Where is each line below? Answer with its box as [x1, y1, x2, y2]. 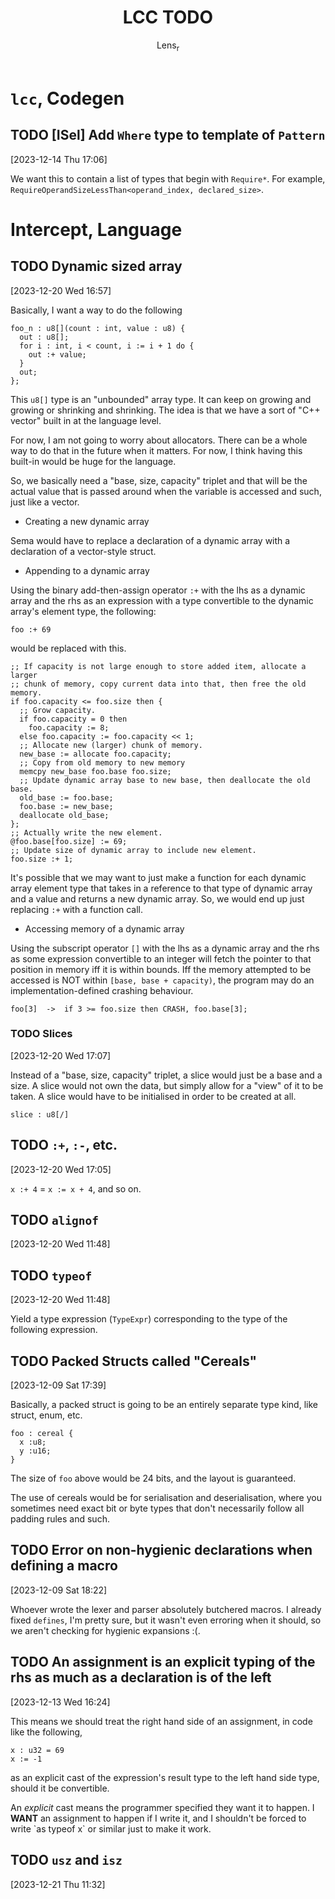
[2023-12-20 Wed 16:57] [10, 284, 112, 296]
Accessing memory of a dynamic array [24, 922, 185, 935]
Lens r [156, 39, 180, 53]
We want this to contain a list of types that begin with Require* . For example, [10, 172, 326, 185]
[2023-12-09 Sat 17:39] [10, 1379, 107, 1391]
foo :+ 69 [10, 624, 52, 635]
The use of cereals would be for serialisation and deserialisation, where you [10, 1492, 322, 1504]
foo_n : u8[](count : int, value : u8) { [10, 323, 186, 333]
